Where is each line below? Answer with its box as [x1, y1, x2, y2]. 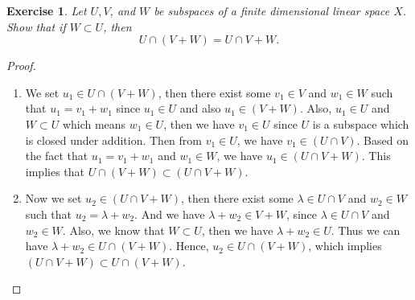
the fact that [25, 147, 88, 164]
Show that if [6, 18, 66, 35]
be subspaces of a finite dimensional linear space [154, 2, 390, 18]
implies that [25, 162, 84, 179]
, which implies [308, 237, 382, 254]
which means [62, 115, 126, 132]
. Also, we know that [62, 221, 165, 238]
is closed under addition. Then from [25, 131, 202, 148]
